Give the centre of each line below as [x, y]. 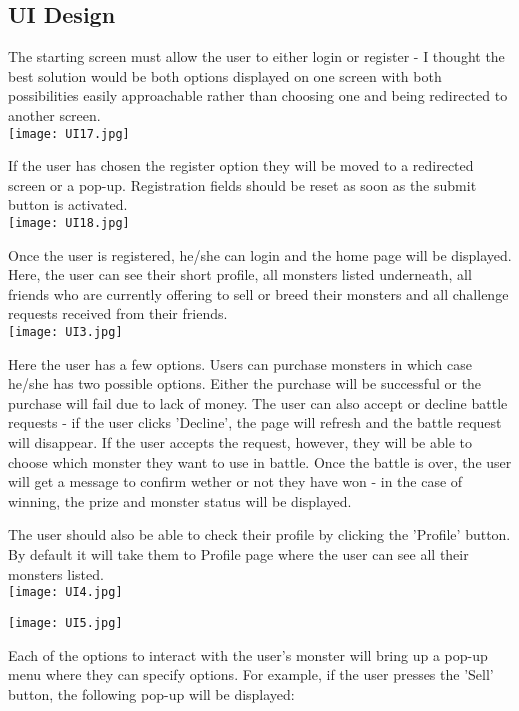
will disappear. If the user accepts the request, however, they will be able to [240, 442]
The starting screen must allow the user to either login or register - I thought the [256, 56]
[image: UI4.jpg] [65, 592]
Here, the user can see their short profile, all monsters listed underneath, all [240, 274]
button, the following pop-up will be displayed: [151, 693]
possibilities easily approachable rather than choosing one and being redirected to [258, 95]
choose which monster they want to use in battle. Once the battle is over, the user [260, 461]
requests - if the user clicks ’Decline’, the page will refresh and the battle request [255, 422]
